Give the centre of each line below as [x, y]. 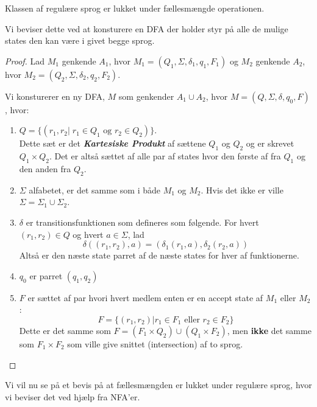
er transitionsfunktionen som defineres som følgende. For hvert [142, 222]
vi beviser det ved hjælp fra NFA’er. [73, 396]
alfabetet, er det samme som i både [94, 190]
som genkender [146, 96]
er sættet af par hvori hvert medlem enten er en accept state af [145, 297]
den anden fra [45, 168]
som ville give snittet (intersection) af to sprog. [155, 343]
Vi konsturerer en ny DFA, [55, 96]
